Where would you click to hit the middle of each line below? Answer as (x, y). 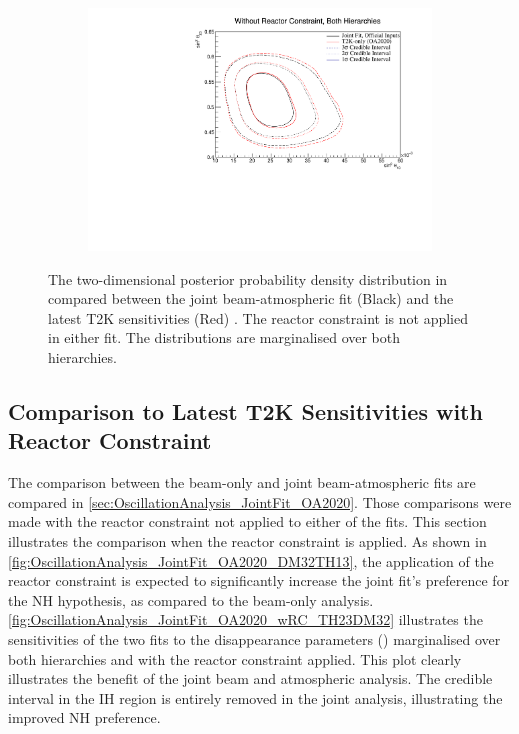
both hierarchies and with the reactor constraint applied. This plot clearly (235, 658)
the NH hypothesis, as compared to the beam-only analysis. (191, 599)
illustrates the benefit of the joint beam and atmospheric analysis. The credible (250, 678)
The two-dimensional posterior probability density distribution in (248, 278)
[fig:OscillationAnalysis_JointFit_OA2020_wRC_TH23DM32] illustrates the (245, 619)
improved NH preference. (84, 717)
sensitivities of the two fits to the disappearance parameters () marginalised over (254, 639)
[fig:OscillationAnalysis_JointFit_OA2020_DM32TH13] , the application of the (251, 560)
